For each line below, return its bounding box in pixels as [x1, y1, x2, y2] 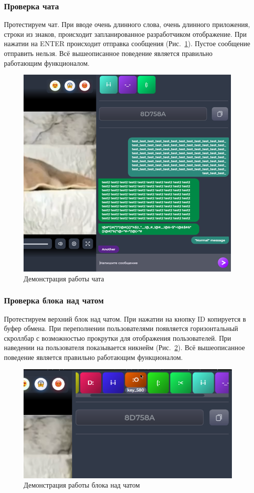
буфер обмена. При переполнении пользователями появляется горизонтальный [4, 323, 238, 333]
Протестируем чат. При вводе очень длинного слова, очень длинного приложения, [4, 19, 250, 29]
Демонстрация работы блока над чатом [24, 480, 140, 490]
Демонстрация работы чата [24, 273, 104, 283]
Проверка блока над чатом [4, 294, 104, 306]
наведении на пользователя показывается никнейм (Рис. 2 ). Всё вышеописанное [4, 342, 245, 353]
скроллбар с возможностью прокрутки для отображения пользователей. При [4, 332, 231, 343]
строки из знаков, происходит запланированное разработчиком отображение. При [4, 28, 247, 39]
